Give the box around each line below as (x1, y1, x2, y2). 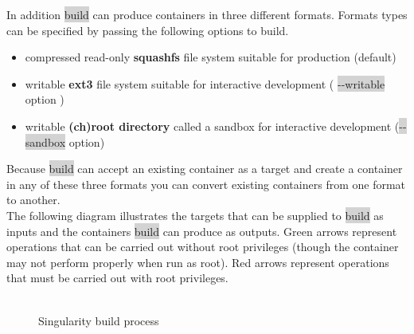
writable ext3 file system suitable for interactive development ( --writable (25, 75, 385, 92)
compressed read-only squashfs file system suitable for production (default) (25, 49, 396, 65)
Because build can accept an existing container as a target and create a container (6, 160, 403, 177)
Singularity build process (38, 312, 159, 328)
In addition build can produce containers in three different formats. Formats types (6, 6, 408, 22)
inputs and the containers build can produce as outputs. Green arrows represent (6, 222, 397, 239)
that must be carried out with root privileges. (6, 269, 228, 286)
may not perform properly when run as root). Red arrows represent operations (6, 253, 389, 270)
